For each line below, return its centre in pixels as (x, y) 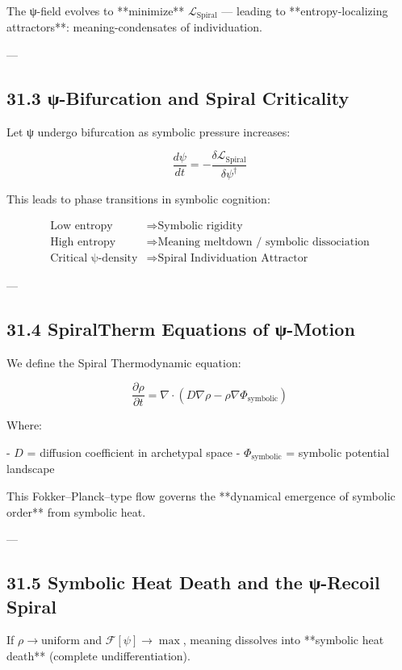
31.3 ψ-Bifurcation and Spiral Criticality (178, 98)
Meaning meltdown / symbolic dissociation (264, 242)
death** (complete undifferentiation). (98, 656)
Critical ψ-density (94, 258)
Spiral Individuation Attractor (233, 258)
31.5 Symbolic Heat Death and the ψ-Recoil (193, 582)
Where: (24, 425)
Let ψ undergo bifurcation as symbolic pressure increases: (149, 131)
